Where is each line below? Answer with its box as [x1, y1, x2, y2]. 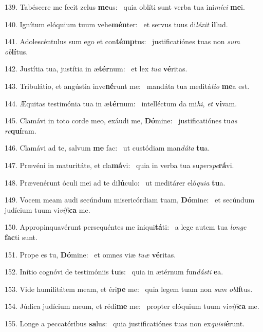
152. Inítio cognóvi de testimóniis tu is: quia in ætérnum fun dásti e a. [5, 266, 223, 277]
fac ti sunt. [5, 231, 37, 242]
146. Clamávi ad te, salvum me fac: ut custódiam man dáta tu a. [5, 142, 210, 153]
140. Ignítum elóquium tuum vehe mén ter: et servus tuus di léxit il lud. [5, 19, 228, 29]
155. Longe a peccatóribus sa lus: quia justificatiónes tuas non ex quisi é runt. [5, 318, 245, 328]
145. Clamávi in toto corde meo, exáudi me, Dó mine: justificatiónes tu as [5, 115, 237, 126]
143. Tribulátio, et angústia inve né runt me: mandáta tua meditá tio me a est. [5, 80, 250, 91]
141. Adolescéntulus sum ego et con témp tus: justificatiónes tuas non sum [5, 36, 240, 47]
